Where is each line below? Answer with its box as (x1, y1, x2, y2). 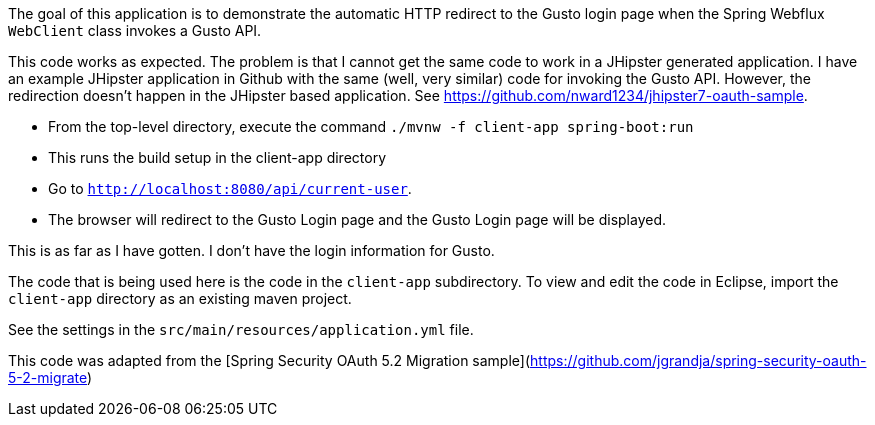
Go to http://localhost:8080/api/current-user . (48, 180, 412, 197)
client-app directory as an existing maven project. (8, 290, 352, 307)
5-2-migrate (8, 369, 88, 386)
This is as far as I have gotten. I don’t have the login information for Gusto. (8, 242, 495, 259)
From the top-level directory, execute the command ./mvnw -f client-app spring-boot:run (48, 118, 694, 135)
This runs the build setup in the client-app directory (48, 149, 387, 166)
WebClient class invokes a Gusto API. (8, 22, 262, 39)
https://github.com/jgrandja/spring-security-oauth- (530, 352, 867, 369)
